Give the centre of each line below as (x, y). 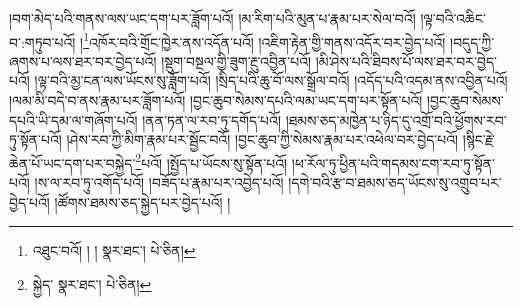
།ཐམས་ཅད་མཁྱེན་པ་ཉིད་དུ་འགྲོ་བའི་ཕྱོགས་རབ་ (396, 119)
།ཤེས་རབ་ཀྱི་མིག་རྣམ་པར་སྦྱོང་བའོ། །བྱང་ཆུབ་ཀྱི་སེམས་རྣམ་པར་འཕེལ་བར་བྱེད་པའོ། (262, 139)
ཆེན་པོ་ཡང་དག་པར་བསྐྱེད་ (72, 162)
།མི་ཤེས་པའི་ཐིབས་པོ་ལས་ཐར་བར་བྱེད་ (406, 60)
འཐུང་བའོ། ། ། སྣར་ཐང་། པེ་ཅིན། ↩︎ (114, 250)
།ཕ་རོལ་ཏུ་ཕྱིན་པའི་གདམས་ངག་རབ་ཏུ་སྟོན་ (393, 162)
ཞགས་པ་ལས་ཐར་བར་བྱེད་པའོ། (83, 60)
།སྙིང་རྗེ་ (478, 139)
